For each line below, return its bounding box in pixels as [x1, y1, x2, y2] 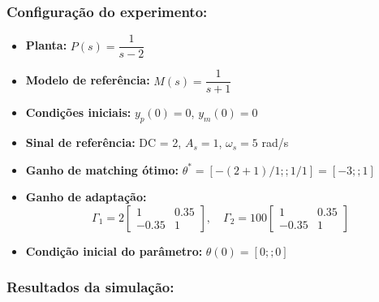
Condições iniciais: [25, 104, 131, 121]
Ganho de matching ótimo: [25, 161, 179, 178]
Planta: [25, 37, 67, 54]
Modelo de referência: [25, 71, 150, 88]
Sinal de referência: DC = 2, [25, 134, 182, 151]
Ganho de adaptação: [25, 188, 147, 205]
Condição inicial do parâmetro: [25, 242, 203, 259]
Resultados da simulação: [6, 277, 174, 297]
